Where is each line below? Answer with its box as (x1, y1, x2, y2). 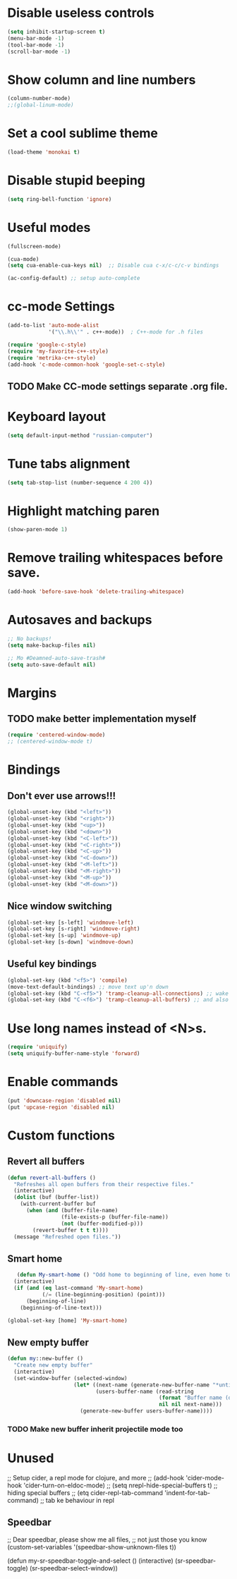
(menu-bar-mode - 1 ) (7, 35, 65, 42)
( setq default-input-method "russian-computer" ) (7, 432, 153, 439)
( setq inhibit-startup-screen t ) (7, 28, 106, 35)
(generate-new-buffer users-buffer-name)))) (80, 1408, 213, 1415)
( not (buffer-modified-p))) (61, 1220, 143, 1227)
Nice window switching (7, 901, 113, 913)
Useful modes (7, 219, 91, 236)
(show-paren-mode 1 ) (7, 526, 68, 533)
